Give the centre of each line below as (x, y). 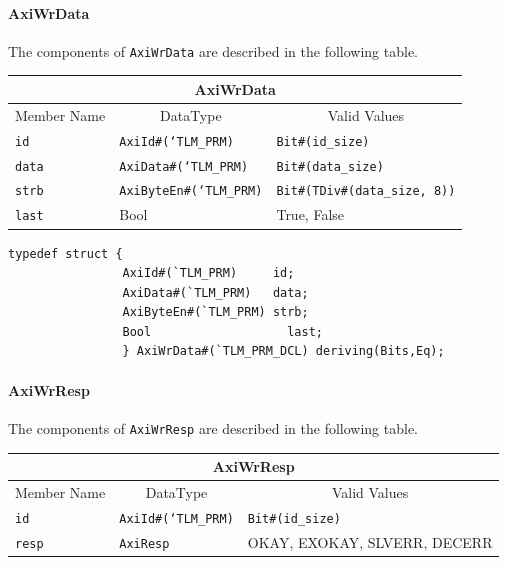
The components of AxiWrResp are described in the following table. (213, 427)
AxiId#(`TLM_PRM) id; (208, 273)
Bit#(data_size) (330, 166)
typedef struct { (65, 253)
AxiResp (144, 543)
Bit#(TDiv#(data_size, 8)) (366, 191)
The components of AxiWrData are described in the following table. (213, 50)
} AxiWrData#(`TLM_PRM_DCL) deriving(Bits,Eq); (283, 351)
